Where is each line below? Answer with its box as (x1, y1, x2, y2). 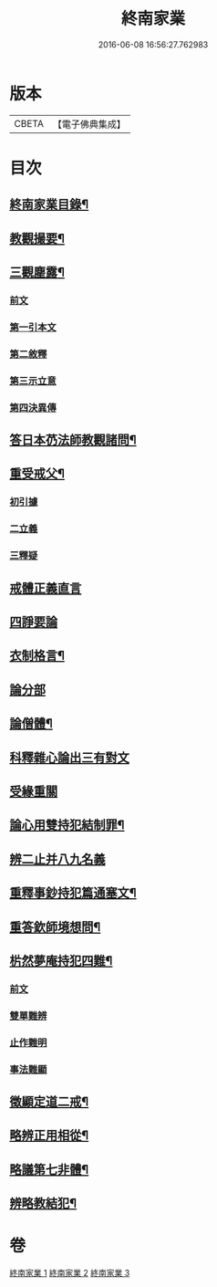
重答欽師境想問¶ (9, 919, 101, 935)
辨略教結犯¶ (9, 1196, 77, 1211)
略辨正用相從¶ (9, 1128, 89, 1144)
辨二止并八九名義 (9, 851, 106, 867)
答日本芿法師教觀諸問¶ (9, 433, 137, 448)
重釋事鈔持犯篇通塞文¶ (9, 885, 137, 901)
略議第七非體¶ (9, 1161, 89, 1177)
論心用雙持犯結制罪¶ (9, 818, 125, 833)
